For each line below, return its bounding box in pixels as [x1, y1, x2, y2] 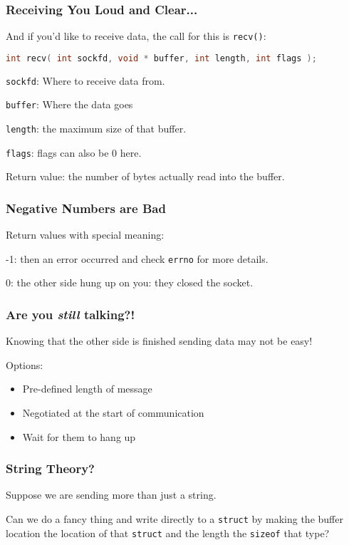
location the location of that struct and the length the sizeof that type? [6, 525, 330, 540]
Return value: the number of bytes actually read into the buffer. [6, 169, 285, 184]
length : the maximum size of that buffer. [6, 121, 187, 136]
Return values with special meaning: [6, 227, 165, 242]
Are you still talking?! [6, 305, 135, 323]
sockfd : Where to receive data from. [6, 73, 165, 88]
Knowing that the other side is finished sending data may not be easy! [6, 333, 313, 348]
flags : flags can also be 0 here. [6, 145, 142, 160]
